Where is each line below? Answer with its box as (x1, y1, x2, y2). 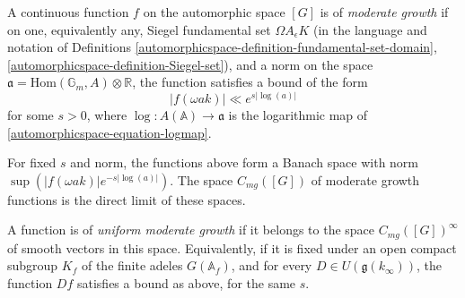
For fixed (7, 153, 57, 172)
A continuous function (7, 3, 129, 21)
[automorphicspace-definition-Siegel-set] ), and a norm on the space (7, 55, 373, 73)
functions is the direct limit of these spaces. (7, 190, 246, 209)
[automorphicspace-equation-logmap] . (7, 123, 212, 141)
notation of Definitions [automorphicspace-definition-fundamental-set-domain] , (7, 38, 437, 56)
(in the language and (313, 20, 427, 38)
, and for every (231, 256, 312, 275)
